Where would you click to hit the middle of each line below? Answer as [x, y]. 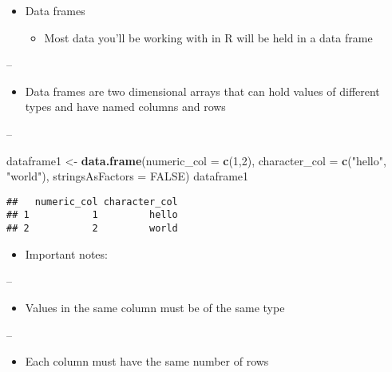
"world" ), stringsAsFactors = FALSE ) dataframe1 [128, 176]
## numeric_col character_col [92, 202]
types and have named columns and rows [125, 107]
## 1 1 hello [92, 215]
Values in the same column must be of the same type [155, 307]
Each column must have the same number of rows [147, 361]
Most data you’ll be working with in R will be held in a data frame [208, 37]
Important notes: [66, 253]
